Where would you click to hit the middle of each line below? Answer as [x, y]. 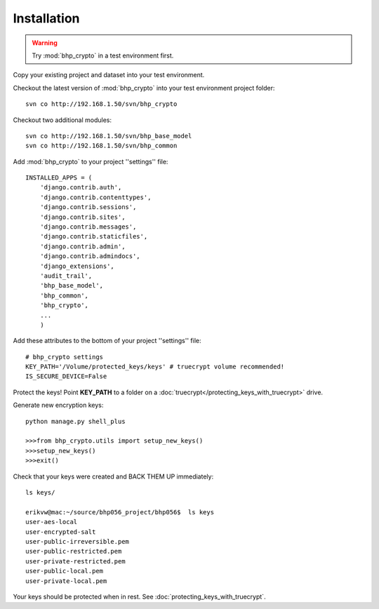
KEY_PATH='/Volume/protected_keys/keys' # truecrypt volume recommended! [155, 367]
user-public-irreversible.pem [78, 541]
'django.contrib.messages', [88, 227]
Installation [46, 18]
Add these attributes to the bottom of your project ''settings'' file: [107, 341]
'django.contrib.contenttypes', [95, 197]
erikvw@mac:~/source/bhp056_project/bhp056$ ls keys [120, 512]
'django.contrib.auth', [81, 187]
